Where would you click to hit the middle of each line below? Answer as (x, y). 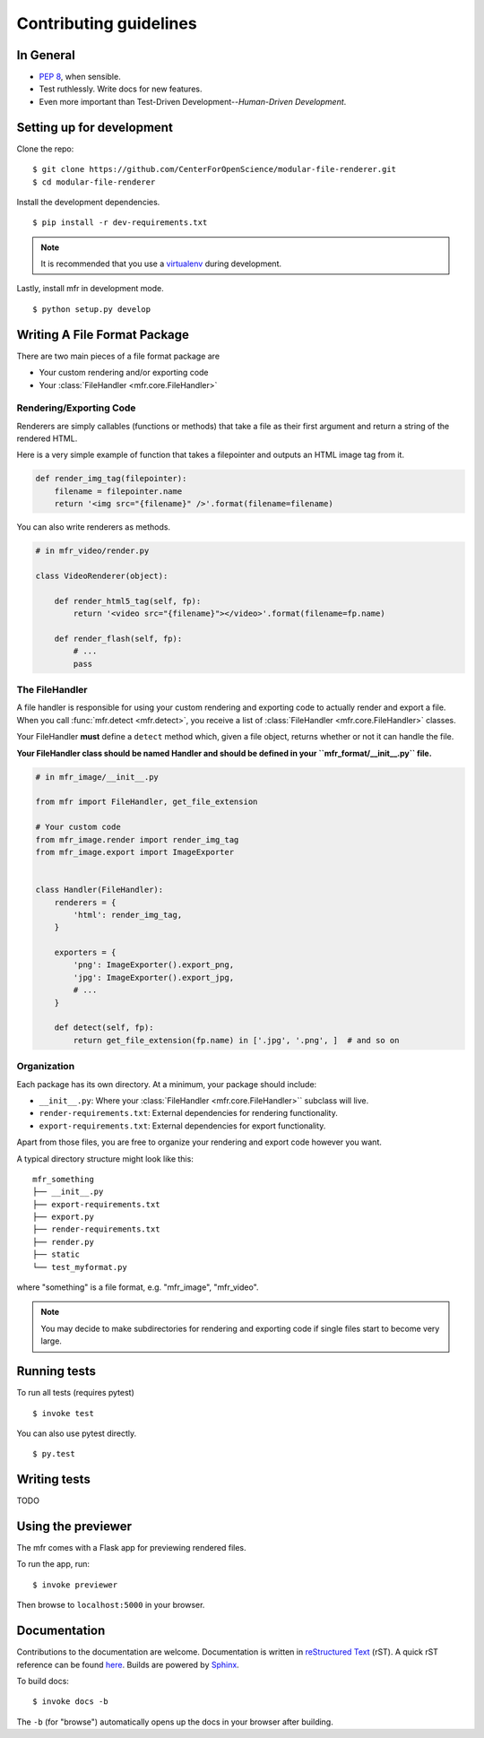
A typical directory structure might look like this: (105, 1159)
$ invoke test (63, 1413)
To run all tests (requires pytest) (75, 1393)
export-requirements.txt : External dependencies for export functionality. (182, 1126)
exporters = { (85, 953)
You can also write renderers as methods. (93, 527)
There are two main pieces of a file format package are (118, 356)
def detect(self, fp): (104, 1028)
